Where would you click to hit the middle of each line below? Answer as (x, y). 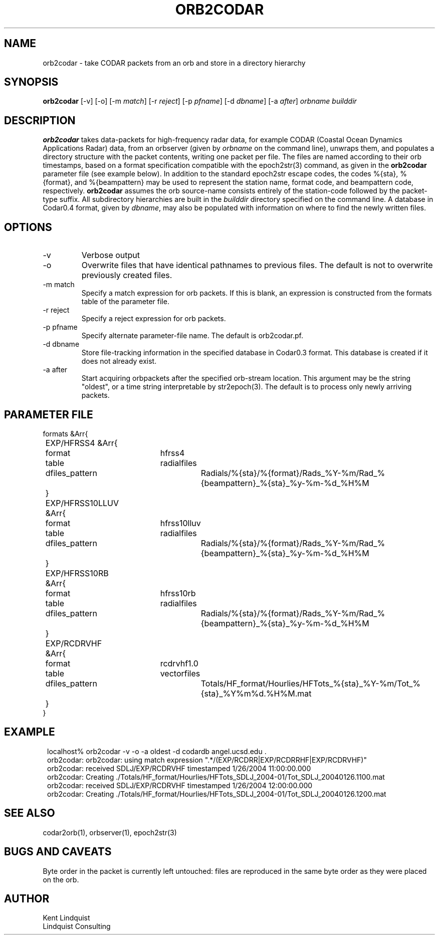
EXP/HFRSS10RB (77, 573)
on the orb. (61, 879)
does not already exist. (119, 361)
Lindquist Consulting (77, 926)
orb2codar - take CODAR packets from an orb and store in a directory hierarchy (174, 63)
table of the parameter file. (125, 302)
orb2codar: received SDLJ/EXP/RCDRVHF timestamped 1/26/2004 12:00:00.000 (180, 785)
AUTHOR (27, 898)
